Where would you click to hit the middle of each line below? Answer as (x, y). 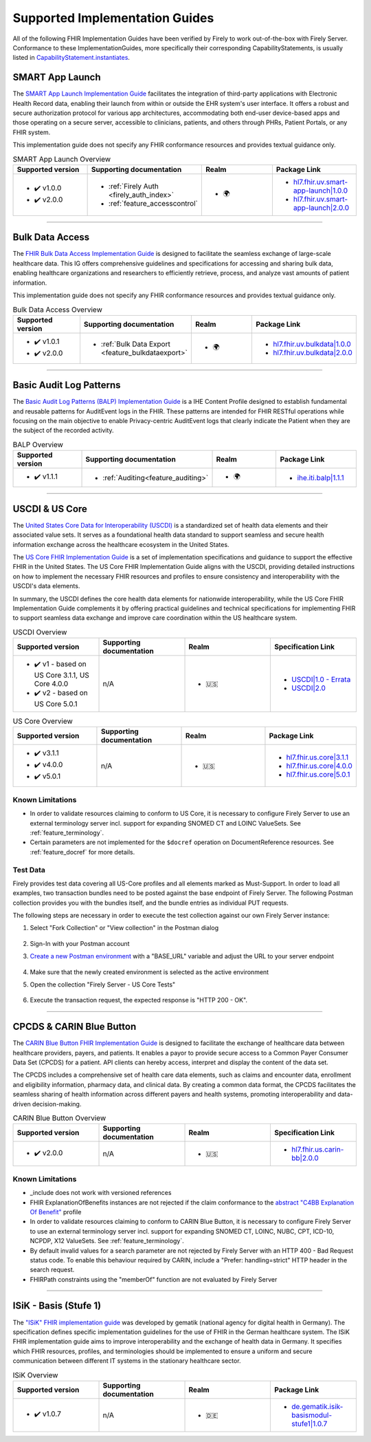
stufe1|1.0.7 (309, 1423)
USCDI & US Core (50, 509)
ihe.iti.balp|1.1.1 (321, 477)
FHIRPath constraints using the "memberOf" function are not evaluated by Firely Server (154, 1279)
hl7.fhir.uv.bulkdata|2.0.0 (313, 352)
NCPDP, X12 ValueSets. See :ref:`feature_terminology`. (107, 1241)
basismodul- (312, 1415)
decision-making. (57, 1104)
